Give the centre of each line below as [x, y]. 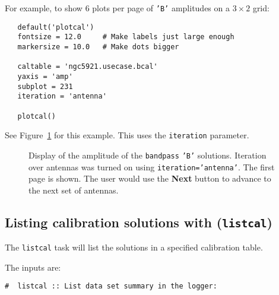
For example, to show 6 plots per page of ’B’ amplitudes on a [117, 8]
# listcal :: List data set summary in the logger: [111, 286]
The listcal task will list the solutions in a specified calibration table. [134, 247]
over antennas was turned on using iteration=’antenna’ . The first [152, 166]
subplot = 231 [45, 86]
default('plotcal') [56, 27]
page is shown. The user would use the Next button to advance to [150, 178]
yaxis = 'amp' [45, 76]
